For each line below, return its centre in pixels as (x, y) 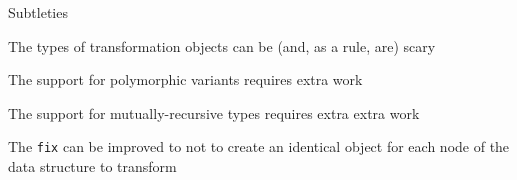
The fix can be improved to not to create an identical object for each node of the (259, 146)
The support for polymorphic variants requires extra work (185, 79)
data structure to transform (92, 166)
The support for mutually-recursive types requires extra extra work (214, 112)
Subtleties (38, 12)
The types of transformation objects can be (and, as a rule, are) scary (222, 45)
